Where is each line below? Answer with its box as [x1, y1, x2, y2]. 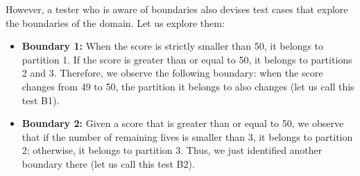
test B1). [22, 92, 60, 107]
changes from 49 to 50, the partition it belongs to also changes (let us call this [22, 79, 354, 93]
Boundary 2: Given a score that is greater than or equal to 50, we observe [22, 116, 344, 130]
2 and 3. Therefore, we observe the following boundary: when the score [22, 66, 323, 80]
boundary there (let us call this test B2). [22, 156, 195, 170]
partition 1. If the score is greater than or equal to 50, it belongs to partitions [22, 52, 352, 66]
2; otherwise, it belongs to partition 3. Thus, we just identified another [22, 143, 323, 157]
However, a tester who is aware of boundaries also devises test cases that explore [6, 2, 348, 16]
